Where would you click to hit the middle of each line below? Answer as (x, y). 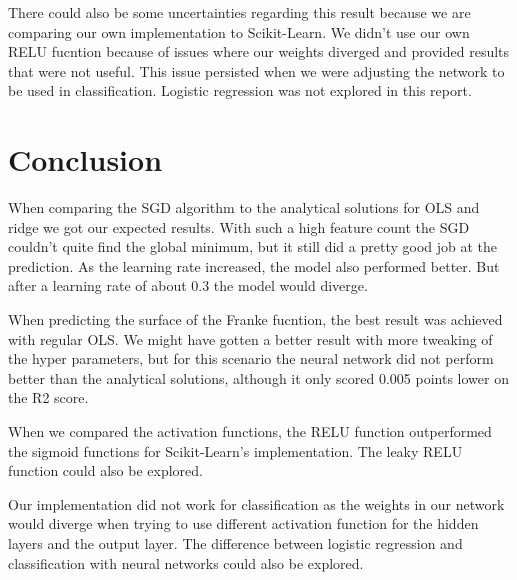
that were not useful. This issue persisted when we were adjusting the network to (256, 70)
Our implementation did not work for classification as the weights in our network (256, 503)
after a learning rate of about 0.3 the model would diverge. (188, 285)
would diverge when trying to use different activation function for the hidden (243, 523)
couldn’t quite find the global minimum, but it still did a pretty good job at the (253, 246)
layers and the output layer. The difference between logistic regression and (235, 543)
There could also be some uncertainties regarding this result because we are (239, 12)
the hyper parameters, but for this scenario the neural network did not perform (251, 358)
